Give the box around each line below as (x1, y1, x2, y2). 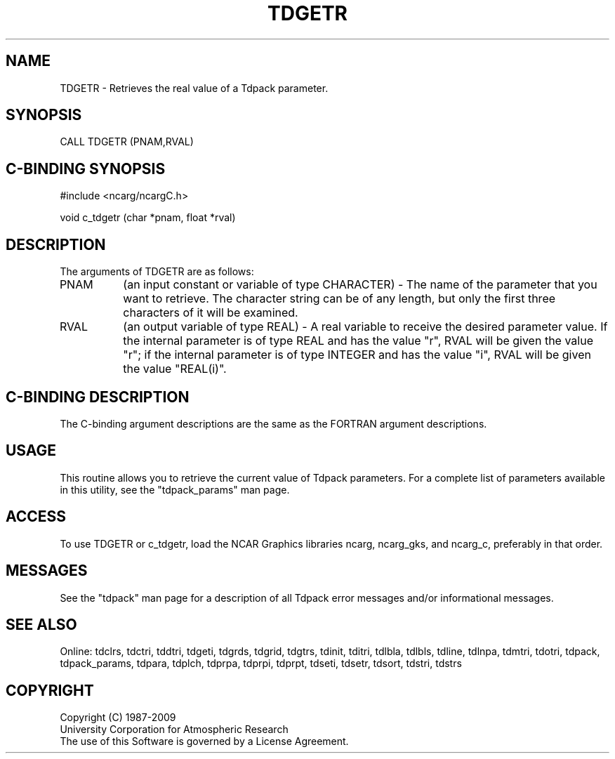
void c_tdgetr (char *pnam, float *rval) (60, 211, 236, 224)
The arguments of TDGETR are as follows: (60, 265, 254, 278)
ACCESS (6, 508, 67, 526)
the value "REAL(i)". (123, 362, 227, 376)
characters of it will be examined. (123, 305, 298, 320)
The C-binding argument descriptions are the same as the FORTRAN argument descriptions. (60, 417, 487, 430)
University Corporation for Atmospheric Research (60, 723, 289, 736)
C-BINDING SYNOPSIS (6, 159, 166, 178)
